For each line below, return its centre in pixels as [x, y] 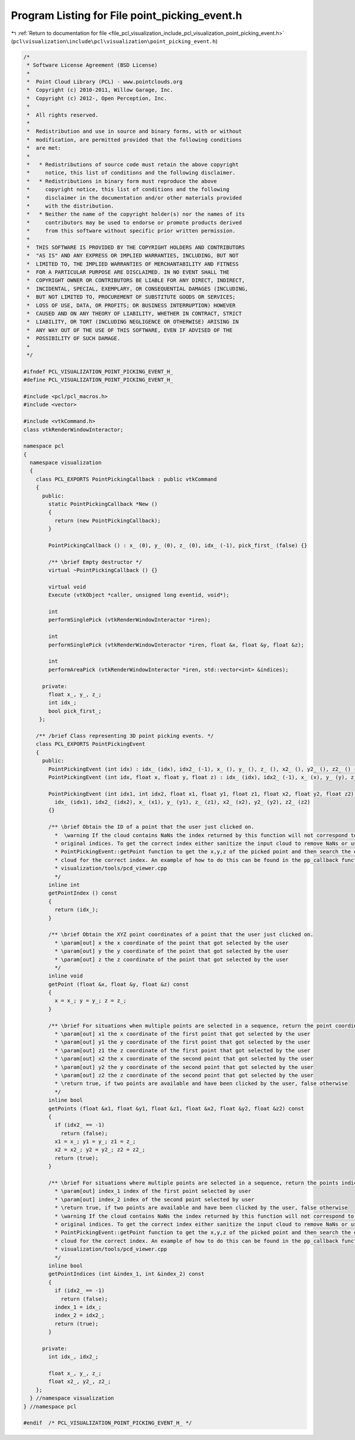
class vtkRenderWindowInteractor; [73, 430]
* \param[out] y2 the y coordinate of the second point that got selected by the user [184, 1067]
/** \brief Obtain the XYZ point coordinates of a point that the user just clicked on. [181, 934]
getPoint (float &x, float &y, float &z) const [119, 984]
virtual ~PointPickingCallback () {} [103, 570]
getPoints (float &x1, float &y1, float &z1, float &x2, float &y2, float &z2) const [176, 1108]
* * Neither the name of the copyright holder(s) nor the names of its [136, 214]
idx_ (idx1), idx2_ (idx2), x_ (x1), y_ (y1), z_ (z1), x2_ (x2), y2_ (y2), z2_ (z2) [182, 802]
